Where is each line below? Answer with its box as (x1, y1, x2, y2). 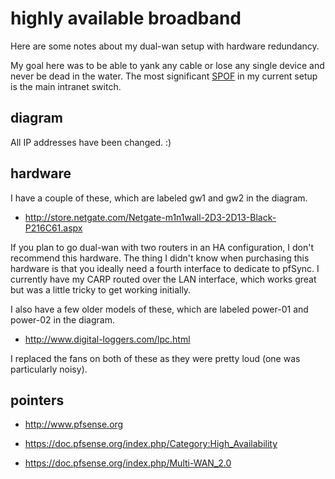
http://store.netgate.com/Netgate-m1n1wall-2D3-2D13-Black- (24, 211, 277, 223)
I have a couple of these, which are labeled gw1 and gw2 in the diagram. (10, 192, 308, 204)
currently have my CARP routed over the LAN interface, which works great (10, 273, 317, 285)
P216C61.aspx (24, 222, 83, 234)
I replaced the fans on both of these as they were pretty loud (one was (10, 352, 301, 364)
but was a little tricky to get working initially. (10, 283, 192, 296)
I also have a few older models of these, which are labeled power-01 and (10, 303, 309, 315)
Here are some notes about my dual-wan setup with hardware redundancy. (10, 40, 320, 52)
